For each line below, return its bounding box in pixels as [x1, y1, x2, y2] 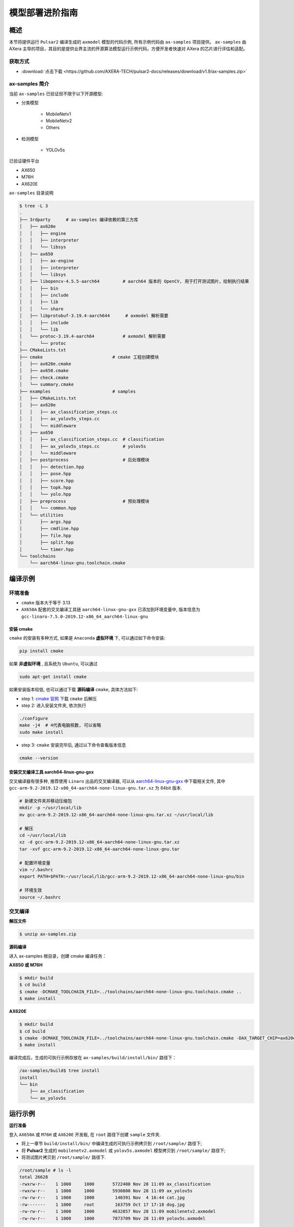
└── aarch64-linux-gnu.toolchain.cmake [29, 560, 126, 566]
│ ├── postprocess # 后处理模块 [19, 457, 149, 463]
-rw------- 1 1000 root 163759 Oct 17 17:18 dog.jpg [19, 1201, 185, 1207]
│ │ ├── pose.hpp [19, 471, 72, 477]
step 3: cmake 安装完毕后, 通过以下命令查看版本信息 [21, 742, 126, 748]
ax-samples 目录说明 [9, 190, 54, 196]
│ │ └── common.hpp [19, 506, 77, 511]
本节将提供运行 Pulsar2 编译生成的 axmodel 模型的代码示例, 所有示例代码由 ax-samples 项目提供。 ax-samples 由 [9, 39, 247, 45]
